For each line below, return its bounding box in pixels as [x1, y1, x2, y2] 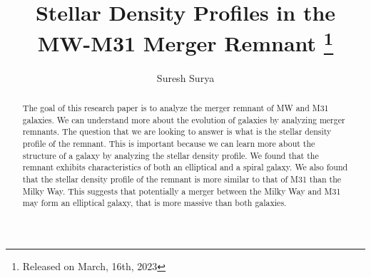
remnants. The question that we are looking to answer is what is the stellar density [22, 125, 332, 138]
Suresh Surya [156, 70, 215, 85]
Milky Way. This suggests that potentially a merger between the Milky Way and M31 [22, 185, 341, 197]
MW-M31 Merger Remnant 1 [37, 26, 334, 58]
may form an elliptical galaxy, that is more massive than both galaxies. [22, 197, 287, 209]
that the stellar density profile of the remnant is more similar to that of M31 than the [22, 173, 342, 185]
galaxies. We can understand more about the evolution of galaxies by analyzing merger [22, 113, 345, 125]
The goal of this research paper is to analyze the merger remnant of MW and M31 [22, 102, 329, 114]
